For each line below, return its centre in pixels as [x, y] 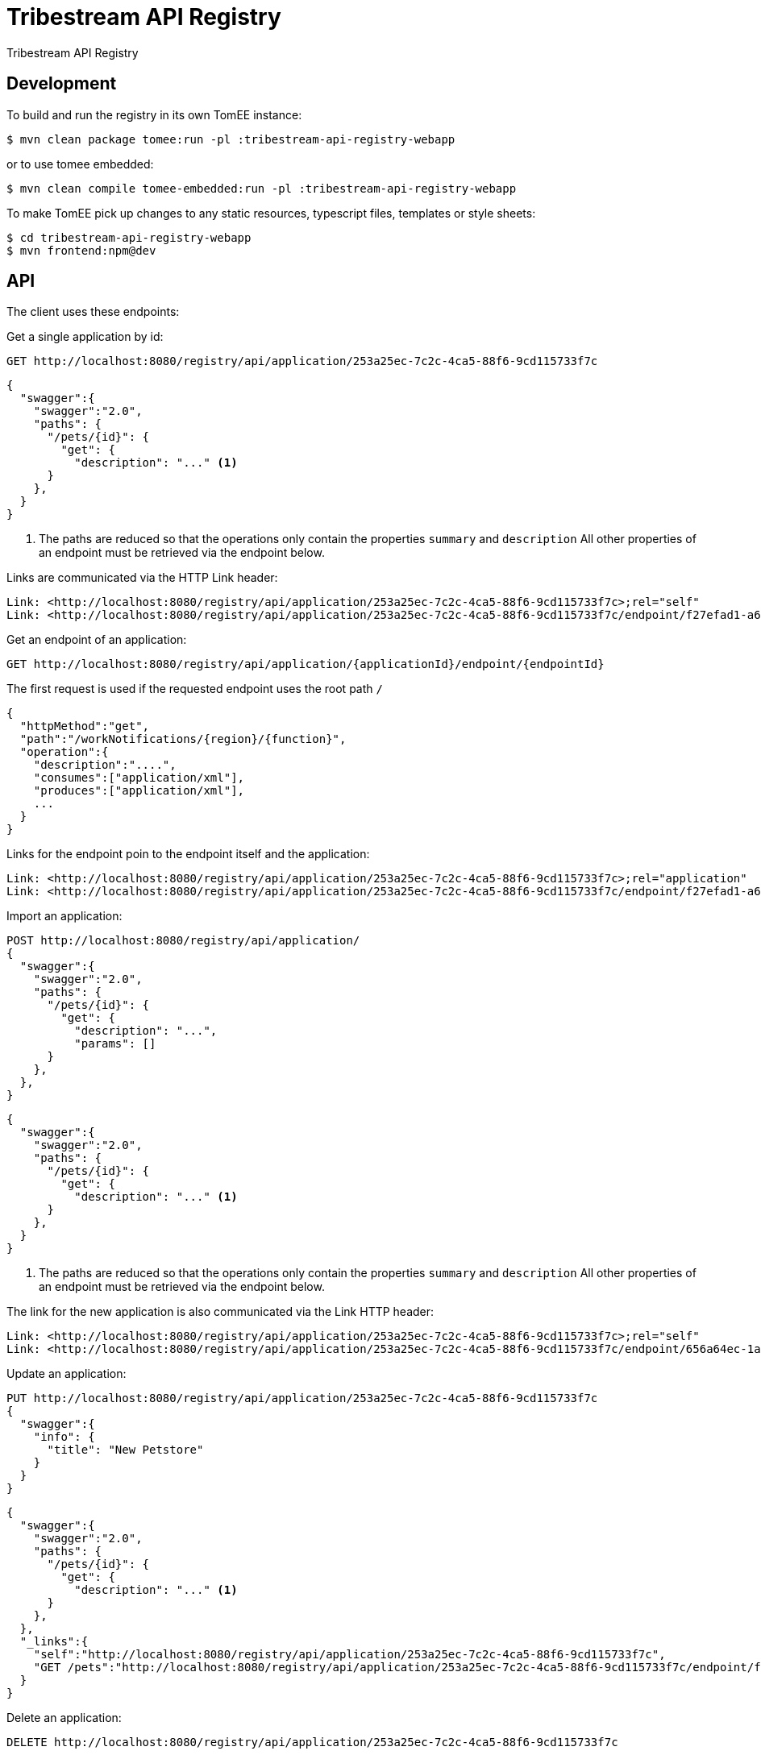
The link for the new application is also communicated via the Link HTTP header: [220, 1312]
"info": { [64, 1437]
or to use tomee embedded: [80, 164]
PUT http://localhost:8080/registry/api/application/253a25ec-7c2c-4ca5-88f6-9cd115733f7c [302, 1398]
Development [62, 84]
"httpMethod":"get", [85, 726]
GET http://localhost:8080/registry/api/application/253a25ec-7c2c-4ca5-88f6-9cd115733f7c [302, 361]
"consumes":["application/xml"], [139, 778]
